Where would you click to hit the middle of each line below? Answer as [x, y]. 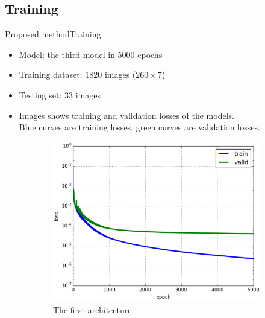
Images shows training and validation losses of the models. [126, 115]
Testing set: [40, 94]
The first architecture [92, 310]
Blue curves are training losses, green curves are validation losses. [139, 127]
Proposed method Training [53, 34]
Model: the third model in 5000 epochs [91, 54]
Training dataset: [51, 75]
